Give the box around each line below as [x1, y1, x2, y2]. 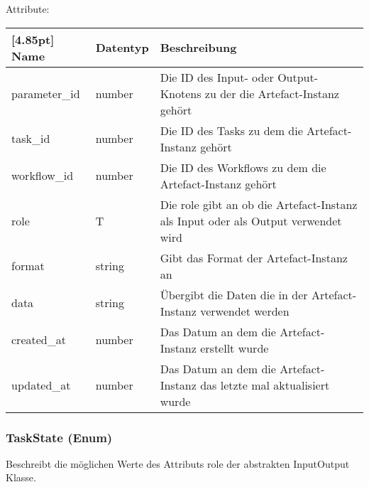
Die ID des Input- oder [160, 68, 274, 85]
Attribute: [6, 1, 50, 16]
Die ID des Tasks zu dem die [160, 122, 303, 139]
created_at [11, 331, 66, 348]
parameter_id [11, 85, 80, 102]
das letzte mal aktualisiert [200, 376, 330, 393]
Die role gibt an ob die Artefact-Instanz [160, 196, 358, 213]
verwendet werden [200, 302, 290, 319]
